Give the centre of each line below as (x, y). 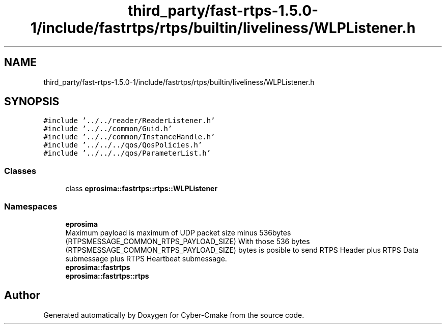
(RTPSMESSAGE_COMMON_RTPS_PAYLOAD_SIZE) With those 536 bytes (188, 241)
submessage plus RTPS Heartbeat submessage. (146, 258)
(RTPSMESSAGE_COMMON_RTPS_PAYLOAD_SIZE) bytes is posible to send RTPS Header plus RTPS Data (242, 250)
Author (22, 295)
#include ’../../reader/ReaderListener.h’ (129, 121)
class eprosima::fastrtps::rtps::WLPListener (142, 189)
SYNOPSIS (32, 102)
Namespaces (31, 206)
